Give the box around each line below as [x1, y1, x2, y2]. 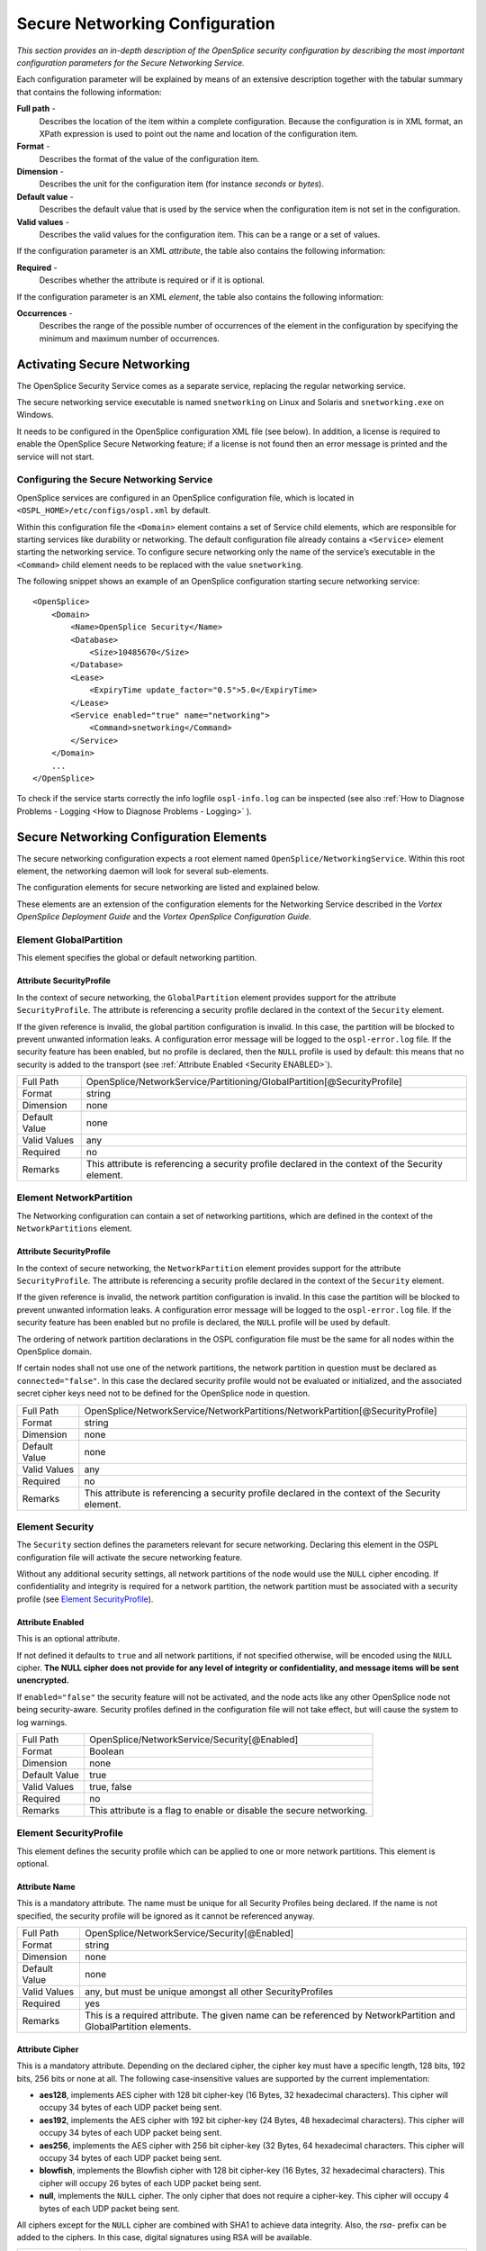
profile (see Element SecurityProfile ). [16, 1594, 154, 1605]
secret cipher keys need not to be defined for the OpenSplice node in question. [16, 1388, 310, 1399]
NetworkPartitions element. [16, 1223, 132, 1234]
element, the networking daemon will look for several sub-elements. [16, 865, 269, 877]
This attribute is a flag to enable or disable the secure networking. [88, 1804, 368, 1816]
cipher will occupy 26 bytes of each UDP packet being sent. [39, 2177, 262, 2188]
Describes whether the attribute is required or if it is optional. [39, 275, 265, 285]
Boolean [88, 1745, 125, 1758]
